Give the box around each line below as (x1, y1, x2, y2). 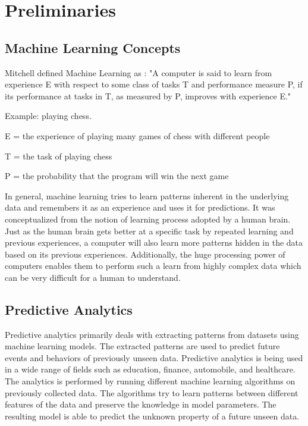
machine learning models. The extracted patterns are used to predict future (5, 340, 280, 352)
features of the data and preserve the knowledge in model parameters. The (5, 398, 276, 411)
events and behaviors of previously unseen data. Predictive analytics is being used (5, 351, 303, 364)
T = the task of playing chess (5, 149, 112, 162)
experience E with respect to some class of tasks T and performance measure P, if (5, 78, 303, 90)
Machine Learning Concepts (5, 38, 181, 57)
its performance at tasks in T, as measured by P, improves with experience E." (5, 89, 291, 102)
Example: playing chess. (5, 109, 92, 122)
